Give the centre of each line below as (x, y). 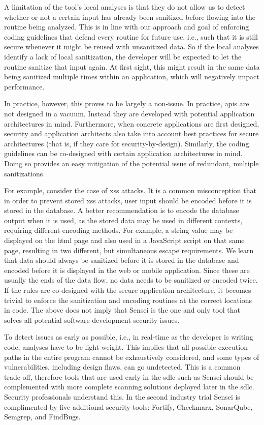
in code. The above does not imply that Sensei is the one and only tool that (122, 310)
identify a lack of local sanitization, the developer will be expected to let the (123, 56)
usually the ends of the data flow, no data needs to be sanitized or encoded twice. (131, 280)
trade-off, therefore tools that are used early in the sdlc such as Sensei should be (129, 376)
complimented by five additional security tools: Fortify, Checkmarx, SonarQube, (128, 406)
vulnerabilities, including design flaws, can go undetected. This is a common (122, 367)
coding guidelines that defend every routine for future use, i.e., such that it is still (131, 36)
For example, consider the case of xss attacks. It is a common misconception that (130, 190)
